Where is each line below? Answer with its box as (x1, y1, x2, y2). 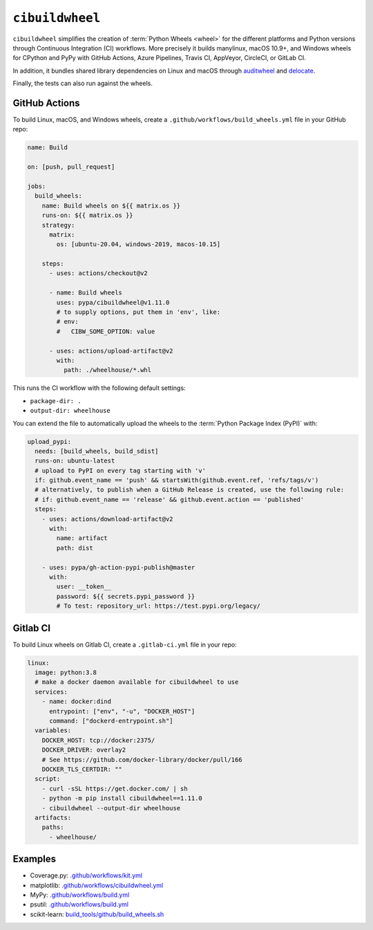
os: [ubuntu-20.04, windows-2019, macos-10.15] (56, 241, 221, 248)
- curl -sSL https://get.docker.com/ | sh (41, 785, 188, 792)
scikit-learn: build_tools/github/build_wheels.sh (30, 910, 164, 918)
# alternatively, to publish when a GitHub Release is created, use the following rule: (35, 486, 345, 494)
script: (35, 775, 61, 783)
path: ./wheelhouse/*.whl (63, 366, 152, 374)
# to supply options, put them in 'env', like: (56, 308, 221, 316)
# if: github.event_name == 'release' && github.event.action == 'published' (35, 495, 305, 503)
